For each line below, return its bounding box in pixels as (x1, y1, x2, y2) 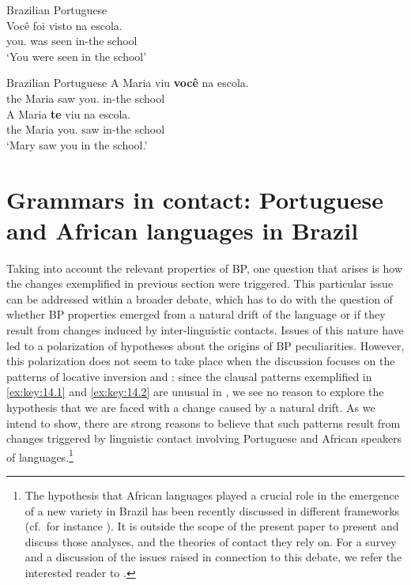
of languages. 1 (6, 446, 74, 465)
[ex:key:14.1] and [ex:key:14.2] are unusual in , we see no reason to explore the (6, 383, 384, 400)
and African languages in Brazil (6, 213, 359, 246)
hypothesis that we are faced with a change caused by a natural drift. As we (6, 399, 375, 415)
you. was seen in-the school (6, 32, 138, 49)
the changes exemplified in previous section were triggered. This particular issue (6, 275, 394, 292)
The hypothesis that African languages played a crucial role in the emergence (25, 487, 400, 504)
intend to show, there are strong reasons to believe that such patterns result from (6, 414, 401, 431)
